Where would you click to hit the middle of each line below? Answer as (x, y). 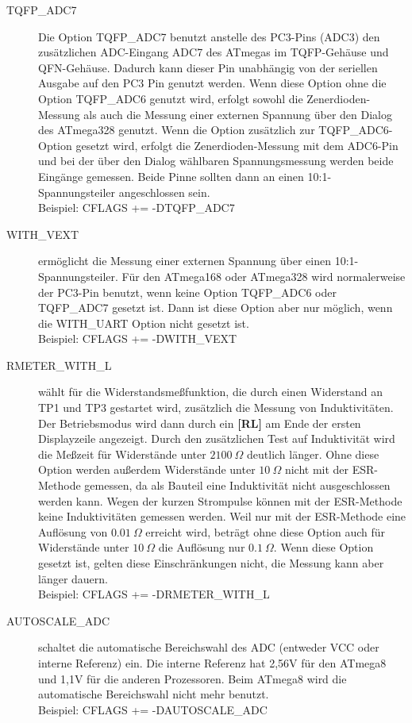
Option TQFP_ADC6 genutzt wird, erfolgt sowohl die (171, 98)
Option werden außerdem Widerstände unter (147, 469)
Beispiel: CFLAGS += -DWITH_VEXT (138, 338)
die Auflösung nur (202, 547)
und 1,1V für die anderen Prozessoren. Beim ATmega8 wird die (193, 678)
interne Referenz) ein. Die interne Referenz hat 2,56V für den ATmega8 (212, 662)
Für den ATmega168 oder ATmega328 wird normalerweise (264, 276)
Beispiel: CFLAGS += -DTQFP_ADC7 (137, 208)
